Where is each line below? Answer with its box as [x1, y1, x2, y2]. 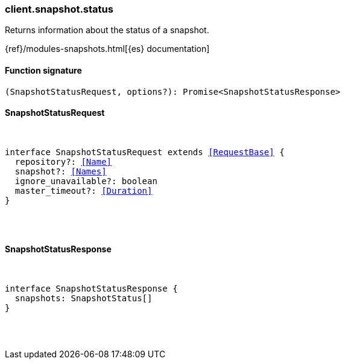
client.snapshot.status [5, 3, 113, 15]
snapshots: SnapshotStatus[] [14, 293, 153, 304]
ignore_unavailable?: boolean [14, 176, 157, 186]
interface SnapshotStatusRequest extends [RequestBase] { [5, 147, 285, 157]
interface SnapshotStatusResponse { [5, 284, 178, 294]
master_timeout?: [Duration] [14, 185, 153, 196]
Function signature [5, 65, 82, 75]
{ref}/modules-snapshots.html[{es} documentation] [5, 43, 210, 54]
